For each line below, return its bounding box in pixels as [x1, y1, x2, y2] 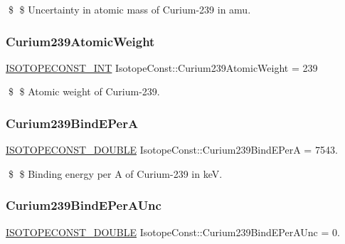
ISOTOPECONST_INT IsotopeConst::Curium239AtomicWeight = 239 [6, 60, 318, 75]
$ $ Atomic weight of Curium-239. [8, 84, 160, 99]
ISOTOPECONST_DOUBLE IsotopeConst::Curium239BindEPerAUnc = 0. [6, 224, 340, 239]
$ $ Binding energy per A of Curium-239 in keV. [8, 166, 223, 181]
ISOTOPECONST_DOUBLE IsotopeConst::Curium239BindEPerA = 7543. [6, 142, 338, 157]
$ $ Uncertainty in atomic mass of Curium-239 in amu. [8, 2, 251, 16]
